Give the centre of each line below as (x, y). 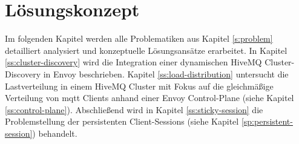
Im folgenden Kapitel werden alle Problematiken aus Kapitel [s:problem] (139, 38)
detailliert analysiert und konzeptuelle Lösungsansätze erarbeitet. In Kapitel (146, 50)
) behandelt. (55, 133)
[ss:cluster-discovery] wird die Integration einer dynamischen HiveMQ (133, 62)
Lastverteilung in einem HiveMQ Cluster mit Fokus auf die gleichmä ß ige (139, 86)
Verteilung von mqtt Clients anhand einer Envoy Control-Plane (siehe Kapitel (149, 98)
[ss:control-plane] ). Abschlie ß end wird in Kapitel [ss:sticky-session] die (134, 109)
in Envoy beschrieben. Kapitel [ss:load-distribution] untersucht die (166, 74)
